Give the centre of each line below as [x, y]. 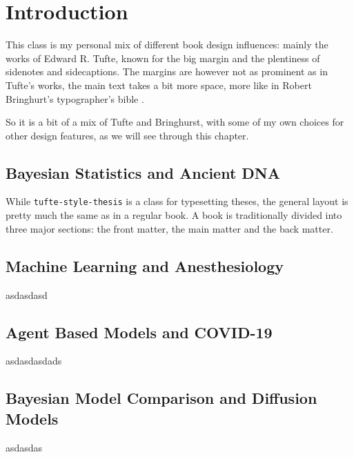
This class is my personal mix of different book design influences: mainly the [167, 45]
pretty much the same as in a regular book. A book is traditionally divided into [174, 215]
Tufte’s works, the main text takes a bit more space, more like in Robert [159, 85]
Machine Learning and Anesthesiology [145, 265]
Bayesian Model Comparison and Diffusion [161, 398]
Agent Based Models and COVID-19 [139, 332]
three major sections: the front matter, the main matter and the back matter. [169, 228]
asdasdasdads [34, 361]
